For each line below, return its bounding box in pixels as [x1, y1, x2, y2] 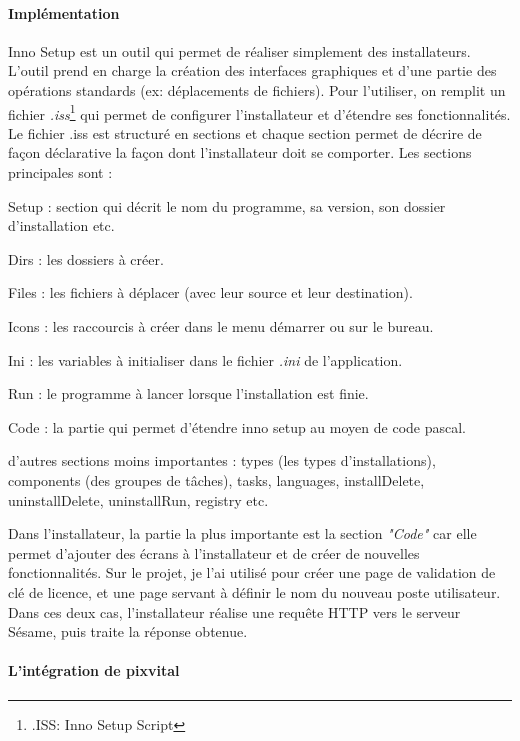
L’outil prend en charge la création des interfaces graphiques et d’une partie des [8, 60, 497, 81]
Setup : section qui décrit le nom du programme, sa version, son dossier [8, 195, 446, 216]
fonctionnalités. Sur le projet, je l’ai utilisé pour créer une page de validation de [8, 562, 496, 583]
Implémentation [8, 2, 120, 23]
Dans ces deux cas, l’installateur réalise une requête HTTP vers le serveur [8, 601, 461, 622]
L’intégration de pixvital [8, 660, 180, 681]
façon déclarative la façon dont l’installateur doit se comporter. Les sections [8, 142, 472, 163]
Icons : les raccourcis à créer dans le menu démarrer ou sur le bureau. [8, 315, 434, 336]
